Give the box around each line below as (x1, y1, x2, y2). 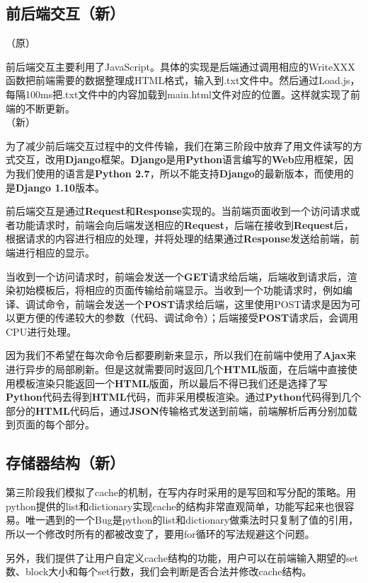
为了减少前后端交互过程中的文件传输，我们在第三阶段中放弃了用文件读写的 (6, 138, 352, 153)
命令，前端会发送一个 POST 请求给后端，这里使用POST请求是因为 (45, 296, 351, 311)
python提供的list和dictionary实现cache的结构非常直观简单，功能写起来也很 (6, 498, 345, 513)
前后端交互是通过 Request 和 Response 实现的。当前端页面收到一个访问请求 (6, 204, 350, 218)
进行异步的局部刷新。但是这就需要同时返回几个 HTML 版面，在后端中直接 (6, 362, 347, 377)
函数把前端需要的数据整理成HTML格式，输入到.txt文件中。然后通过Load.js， (6, 73, 360, 88)
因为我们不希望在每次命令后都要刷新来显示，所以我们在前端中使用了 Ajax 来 (6, 348, 357, 363)
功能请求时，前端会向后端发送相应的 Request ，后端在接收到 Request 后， (15, 217, 354, 232)
